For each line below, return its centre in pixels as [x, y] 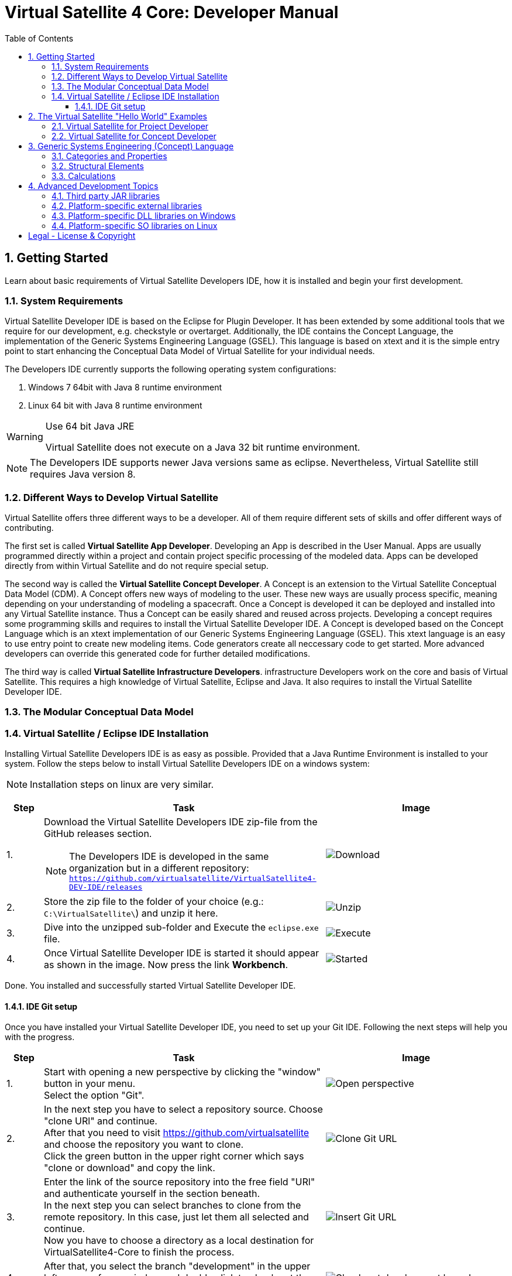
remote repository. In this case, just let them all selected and [176, 1217]
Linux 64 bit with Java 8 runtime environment [115, 406]
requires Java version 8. [83, 474]
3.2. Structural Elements [98, 166]
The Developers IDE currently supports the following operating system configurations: [171, 369]
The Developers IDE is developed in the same [169, 857]
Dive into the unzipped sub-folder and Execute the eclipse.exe [181, 927]
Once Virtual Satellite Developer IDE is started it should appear [181, 953]
